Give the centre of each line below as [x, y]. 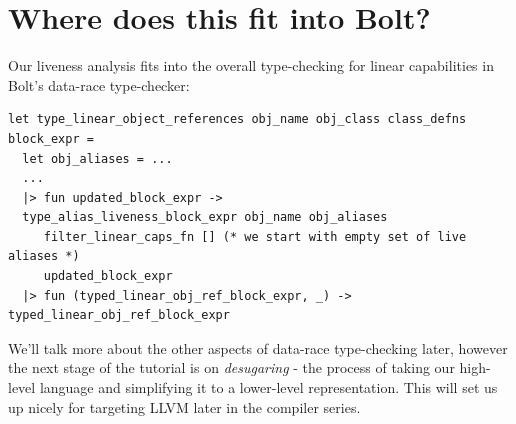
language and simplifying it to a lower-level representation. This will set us [268, 387]
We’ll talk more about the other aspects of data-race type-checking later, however [258, 347]
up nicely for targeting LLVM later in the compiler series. [184, 406]
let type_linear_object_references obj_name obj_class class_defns [237, 119]
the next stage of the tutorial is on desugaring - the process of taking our [231, 367]
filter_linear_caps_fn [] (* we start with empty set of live [255, 236]
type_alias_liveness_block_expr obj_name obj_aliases [205, 217]
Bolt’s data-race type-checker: [99, 84]
